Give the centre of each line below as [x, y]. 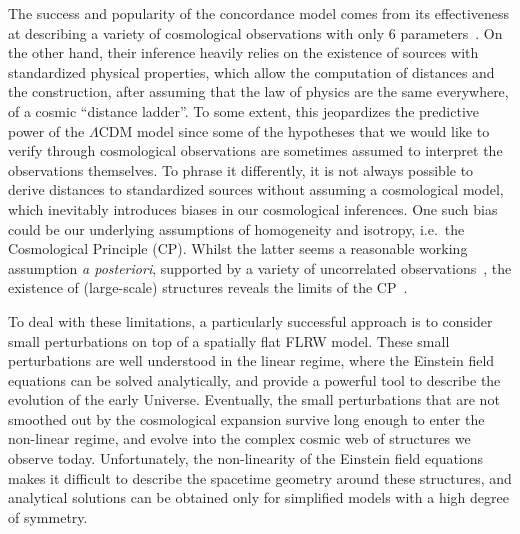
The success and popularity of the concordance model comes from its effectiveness [259, 13]
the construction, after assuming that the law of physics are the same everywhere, [258, 91]
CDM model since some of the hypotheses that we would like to [294, 130]
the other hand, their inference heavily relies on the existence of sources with [243, 52]
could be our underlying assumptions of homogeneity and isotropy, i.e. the [236, 228]
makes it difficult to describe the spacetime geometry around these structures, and [260, 477]
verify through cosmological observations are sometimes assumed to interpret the [255, 150]
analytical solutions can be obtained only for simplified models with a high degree [258, 497]
